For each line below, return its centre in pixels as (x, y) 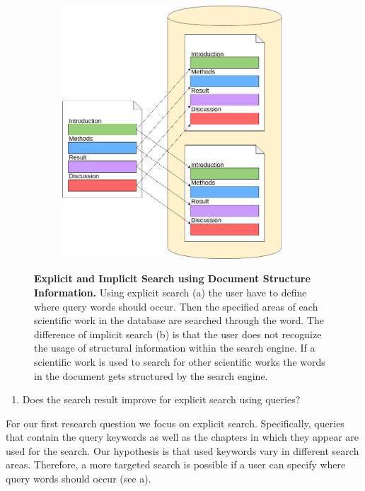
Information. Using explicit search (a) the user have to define (170, 292)
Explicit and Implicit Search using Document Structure (172, 278)
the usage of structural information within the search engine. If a (175, 348)
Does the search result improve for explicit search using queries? (161, 399)
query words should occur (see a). (79, 479)
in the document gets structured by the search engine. (151, 375)
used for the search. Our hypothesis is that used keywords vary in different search (182, 450)
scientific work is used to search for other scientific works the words (180, 361)
